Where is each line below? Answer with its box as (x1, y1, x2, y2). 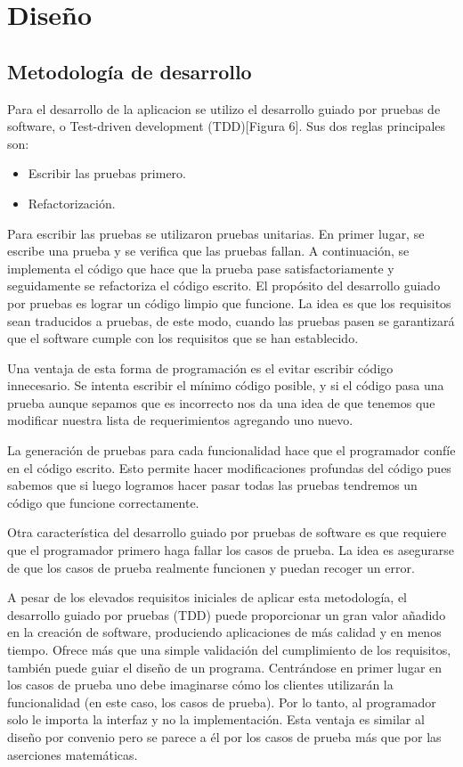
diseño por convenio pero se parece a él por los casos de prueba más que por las (7, 727, 442, 746)
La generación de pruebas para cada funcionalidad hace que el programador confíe (7, 441, 456, 460)
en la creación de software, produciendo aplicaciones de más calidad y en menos (7, 623, 442, 641)
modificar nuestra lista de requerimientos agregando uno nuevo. (7, 411, 353, 429)
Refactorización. (28, 193, 116, 212)
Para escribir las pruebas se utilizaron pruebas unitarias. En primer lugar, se (7, 224, 425, 242)
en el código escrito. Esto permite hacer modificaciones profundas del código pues (7, 458, 451, 477)
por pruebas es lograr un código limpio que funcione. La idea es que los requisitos (7, 293, 451, 312)
